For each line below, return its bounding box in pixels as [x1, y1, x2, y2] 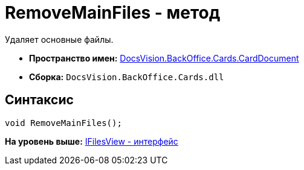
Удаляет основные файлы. [5, 34, 114, 45]
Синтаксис [5, 92, 74, 108]
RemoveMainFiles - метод [5, 2, 221, 23]
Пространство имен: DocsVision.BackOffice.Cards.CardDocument [29, 52, 299, 63]
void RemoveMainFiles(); [5, 118, 122, 128]
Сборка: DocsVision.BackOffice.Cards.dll [29, 71, 224, 82]
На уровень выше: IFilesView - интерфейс [5, 136, 178, 146]
